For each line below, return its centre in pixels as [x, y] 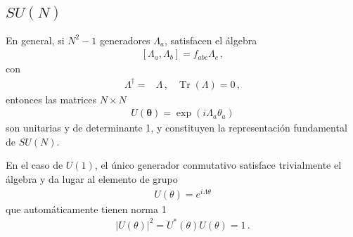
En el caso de [34, 165]
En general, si [35, 40]
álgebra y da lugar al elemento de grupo [92, 178]
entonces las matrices [51, 99]
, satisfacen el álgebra [211, 40]
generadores [125, 40]
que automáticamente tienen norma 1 [86, 209]
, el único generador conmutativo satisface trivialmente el [218, 165]
